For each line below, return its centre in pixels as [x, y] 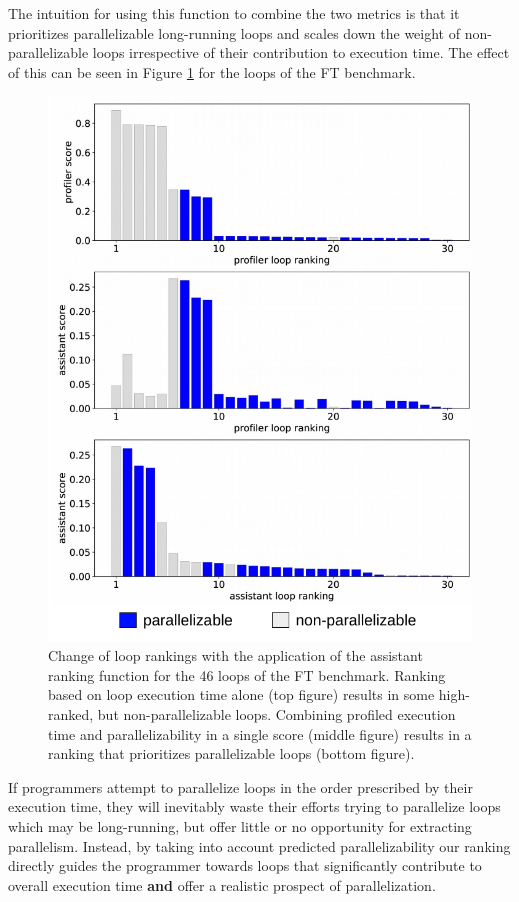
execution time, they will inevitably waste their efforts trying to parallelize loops [254, 806]
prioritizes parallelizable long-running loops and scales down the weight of [234, 32]
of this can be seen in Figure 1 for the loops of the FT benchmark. [212, 71]
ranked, [71, 713]
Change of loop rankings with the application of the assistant [235, 655]
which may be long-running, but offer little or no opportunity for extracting [240, 825]
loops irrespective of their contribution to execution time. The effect [301, 52]
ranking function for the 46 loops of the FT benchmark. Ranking [247, 674]
